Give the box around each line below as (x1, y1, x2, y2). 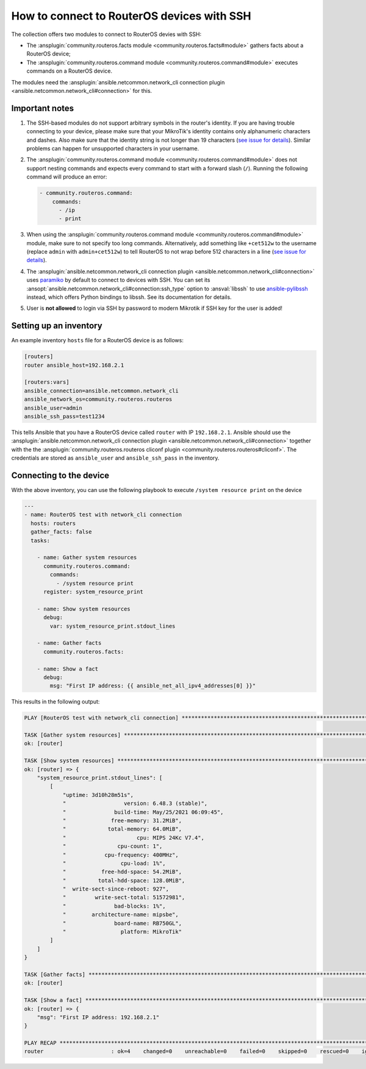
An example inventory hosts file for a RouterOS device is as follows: (11, 337, 184, 344)
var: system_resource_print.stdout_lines (49, 622, 176, 630)
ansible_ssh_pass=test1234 (24, 413, 105, 420)
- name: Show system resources (37, 605, 131, 612)
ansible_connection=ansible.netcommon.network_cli (24, 387, 179, 394)
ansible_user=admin (24, 404, 82, 411)
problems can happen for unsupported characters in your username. (26, 144, 199, 152)
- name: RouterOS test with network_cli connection (24, 511, 182, 518)
